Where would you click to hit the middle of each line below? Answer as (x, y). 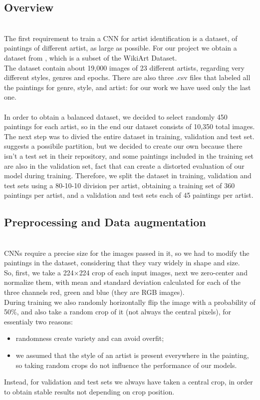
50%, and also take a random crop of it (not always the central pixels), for (118, 312)
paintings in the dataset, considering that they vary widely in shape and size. (122, 263)
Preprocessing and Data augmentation (105, 222)
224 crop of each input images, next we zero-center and (163, 272)
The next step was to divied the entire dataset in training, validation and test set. (129, 136)
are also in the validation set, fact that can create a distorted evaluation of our (124, 165)
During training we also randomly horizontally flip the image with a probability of (130, 302)
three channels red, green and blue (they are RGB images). (94, 292)
